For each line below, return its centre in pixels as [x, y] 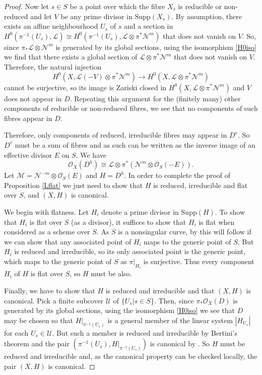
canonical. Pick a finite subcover [54, 300]
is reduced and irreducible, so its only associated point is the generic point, [130, 251]
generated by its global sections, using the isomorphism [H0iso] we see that [119, 310]
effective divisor [28, 154]
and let [41, 16]
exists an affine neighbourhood [51, 26]
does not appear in [33, 98]
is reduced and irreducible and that [160, 290]
